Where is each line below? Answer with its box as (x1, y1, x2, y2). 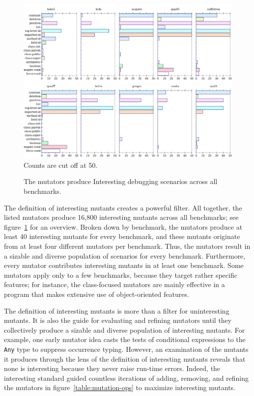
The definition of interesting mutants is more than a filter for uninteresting (4, 305, 229, 316)
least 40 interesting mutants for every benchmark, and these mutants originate (4, 231, 240, 241)
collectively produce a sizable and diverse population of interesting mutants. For (4, 324, 245, 335)
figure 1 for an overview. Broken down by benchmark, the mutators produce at (4, 221, 243, 232)
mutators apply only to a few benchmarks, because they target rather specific (4, 269, 237, 280)
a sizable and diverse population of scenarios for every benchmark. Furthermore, (4, 250, 246, 261)
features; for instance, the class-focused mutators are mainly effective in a (4, 279, 225, 290)
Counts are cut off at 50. (24, 159, 98, 170)
